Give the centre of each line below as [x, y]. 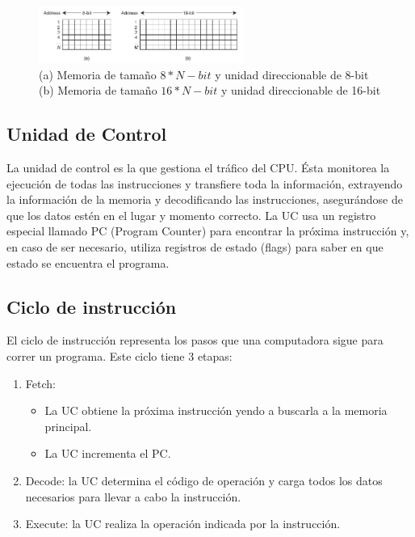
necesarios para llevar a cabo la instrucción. [133, 496]
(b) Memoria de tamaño [98, 90]
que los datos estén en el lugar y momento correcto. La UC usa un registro [191, 215]
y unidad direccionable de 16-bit [301, 90]
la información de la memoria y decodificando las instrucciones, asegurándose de [205, 199]
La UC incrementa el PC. [108, 453]
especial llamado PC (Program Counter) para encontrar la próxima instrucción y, [208, 231]
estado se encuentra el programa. [88, 262]
